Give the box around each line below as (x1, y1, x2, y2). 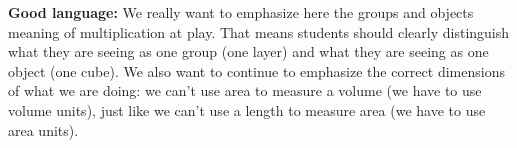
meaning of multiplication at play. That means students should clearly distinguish (8, 21, 510, 42)
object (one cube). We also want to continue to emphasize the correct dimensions (8, 60, 505, 81)
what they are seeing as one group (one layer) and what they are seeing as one (8, 41, 489, 62)
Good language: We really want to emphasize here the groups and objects (8, 2, 474, 22)
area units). (8, 119, 79, 140)
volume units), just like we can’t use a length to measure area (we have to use (8, 99, 486, 120)
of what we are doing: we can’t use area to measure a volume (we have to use (8, 80, 482, 101)
